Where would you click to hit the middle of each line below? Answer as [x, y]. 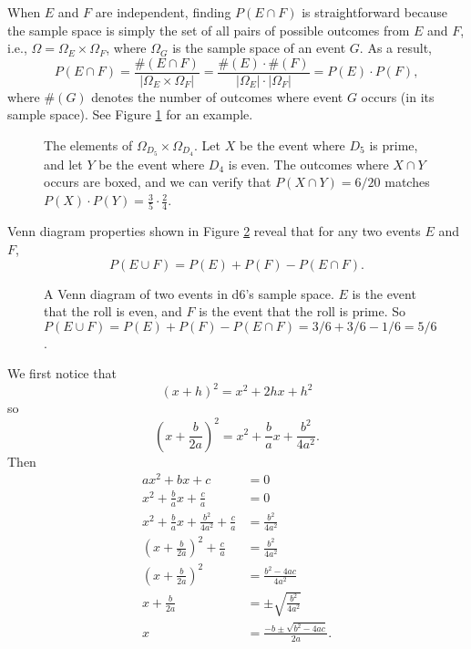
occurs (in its [398, 96]
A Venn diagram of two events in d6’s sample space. [189, 293]
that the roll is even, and [113, 311]
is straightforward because [374, 12]
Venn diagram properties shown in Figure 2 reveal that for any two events [214, 231]
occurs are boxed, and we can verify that [158, 182]
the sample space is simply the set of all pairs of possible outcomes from [209, 30]
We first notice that [62, 373]
